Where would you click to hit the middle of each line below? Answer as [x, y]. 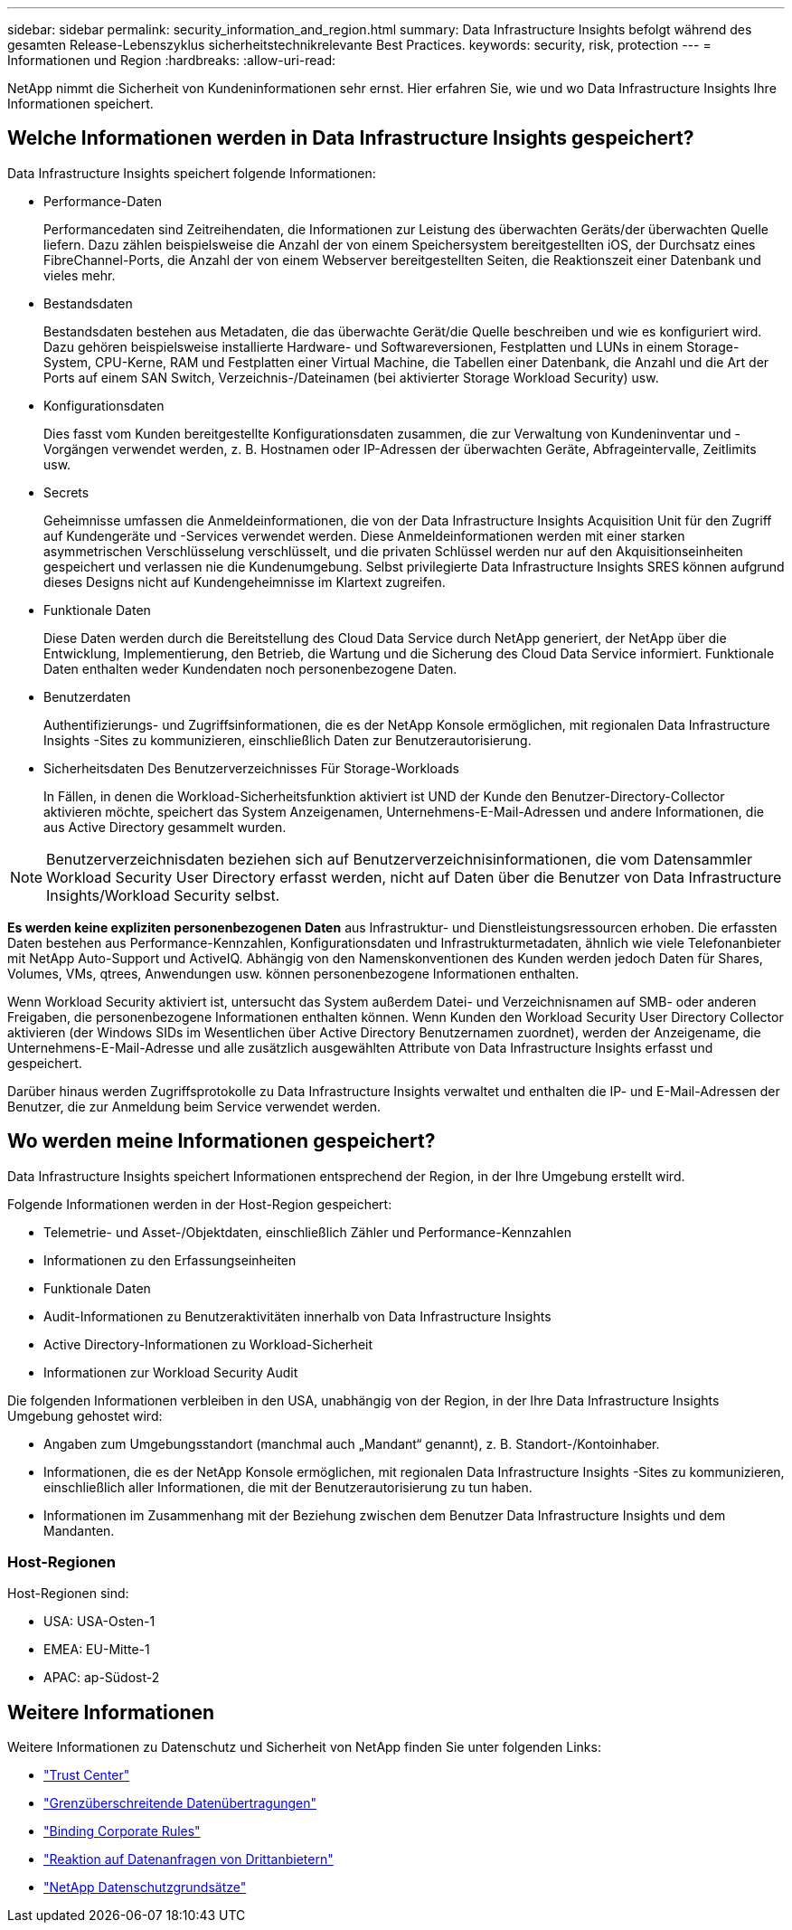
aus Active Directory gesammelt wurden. [165, 827]
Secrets [66, 492]
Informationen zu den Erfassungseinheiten [170, 1260]
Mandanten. [79, 1530]
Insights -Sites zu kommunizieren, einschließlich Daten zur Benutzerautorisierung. [288, 740]
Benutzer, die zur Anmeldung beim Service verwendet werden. [194, 1106]
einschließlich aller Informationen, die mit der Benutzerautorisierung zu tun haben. [288, 1487]
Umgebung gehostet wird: [85, 1415]
